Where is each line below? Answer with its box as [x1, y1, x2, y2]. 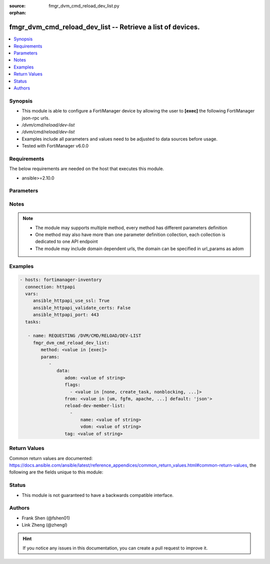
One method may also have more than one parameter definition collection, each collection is [35, 231, 225, 237]
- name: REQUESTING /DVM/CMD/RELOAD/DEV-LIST [27, 333, 141, 338]
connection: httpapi [25, 284, 75, 289]
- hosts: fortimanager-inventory [19, 277, 102, 282]
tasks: [25, 319, 41, 324]
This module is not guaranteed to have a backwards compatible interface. [21, 492, 174, 498]
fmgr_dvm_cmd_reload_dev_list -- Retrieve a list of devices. [9, 23, 200, 31]
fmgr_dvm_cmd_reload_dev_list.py [48, 3, 119, 8]
